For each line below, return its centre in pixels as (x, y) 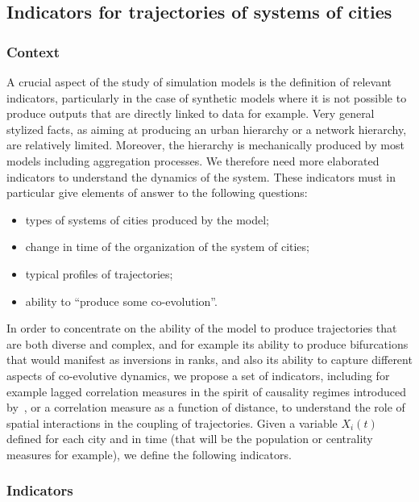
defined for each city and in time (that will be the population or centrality (190, 439)
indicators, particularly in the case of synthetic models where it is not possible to (207, 97)
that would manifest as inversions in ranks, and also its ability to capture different (209, 360)
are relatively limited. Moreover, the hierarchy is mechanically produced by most (205, 145)
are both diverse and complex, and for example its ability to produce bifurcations (207, 343)
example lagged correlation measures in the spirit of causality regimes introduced (207, 391)
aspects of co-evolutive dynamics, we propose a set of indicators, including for (198, 375)
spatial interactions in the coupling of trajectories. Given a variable (172, 423)
